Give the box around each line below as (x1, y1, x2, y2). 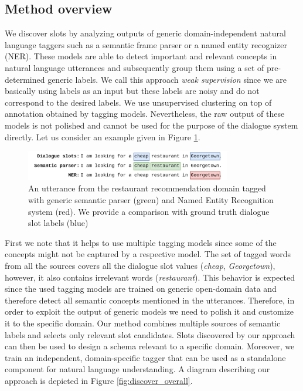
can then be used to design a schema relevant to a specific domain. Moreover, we (5, 340, 295, 352)
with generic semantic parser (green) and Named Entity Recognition (28, 194, 274, 205)
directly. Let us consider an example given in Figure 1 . (5, 130, 200, 143)
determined (5, 73, 45, 85)
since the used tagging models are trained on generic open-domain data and (5, 282, 277, 295)
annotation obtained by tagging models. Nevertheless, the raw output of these (5, 107, 285, 120)
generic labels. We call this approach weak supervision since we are (47, 73, 287, 85)
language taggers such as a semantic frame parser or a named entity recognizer (5, 38, 288, 50)
